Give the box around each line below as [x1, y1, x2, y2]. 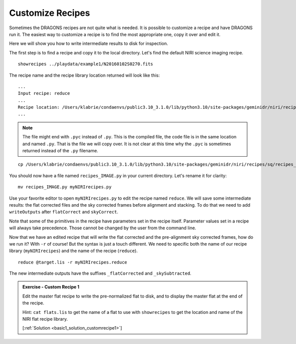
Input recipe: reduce [18, 90, 70, 96]
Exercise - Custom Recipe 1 [22, 284, 79, 290]
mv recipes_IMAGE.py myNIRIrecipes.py [18, 184, 112, 190]
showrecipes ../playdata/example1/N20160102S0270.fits [18, 61, 153, 67]
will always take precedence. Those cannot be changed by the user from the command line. [9, 225, 196, 231]
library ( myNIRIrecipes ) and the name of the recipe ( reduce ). [9, 248, 138, 254]
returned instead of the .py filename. [22, 148, 99, 154]
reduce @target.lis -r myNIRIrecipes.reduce [18, 259, 128, 265]
